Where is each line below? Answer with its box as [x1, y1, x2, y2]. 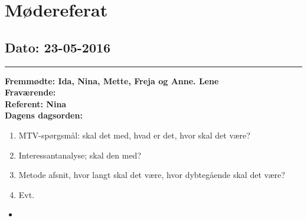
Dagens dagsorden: [5, 109, 83, 121]
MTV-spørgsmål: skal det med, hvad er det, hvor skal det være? [18, 128, 250, 141]
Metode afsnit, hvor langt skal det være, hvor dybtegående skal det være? [18, 169, 285, 181]
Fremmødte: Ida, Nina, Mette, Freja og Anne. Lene [5, 74, 219, 87]
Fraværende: [5, 86, 56, 98]
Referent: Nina [5, 97, 67, 110]
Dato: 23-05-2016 [5, 38, 111, 56]
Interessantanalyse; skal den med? [18, 149, 142, 161]
